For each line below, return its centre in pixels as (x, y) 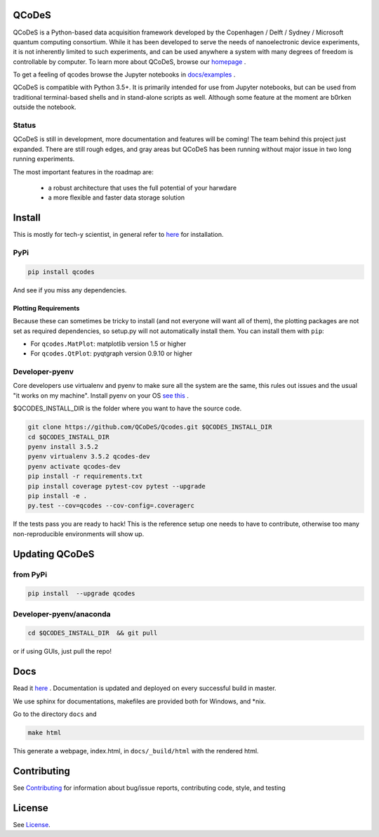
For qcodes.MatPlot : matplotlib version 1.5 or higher (108, 344)
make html (45, 733)
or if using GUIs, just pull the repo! (62, 651)
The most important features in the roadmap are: (83, 171)
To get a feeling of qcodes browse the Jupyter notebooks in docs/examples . (124, 74)
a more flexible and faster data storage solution (117, 197)
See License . (32, 824)
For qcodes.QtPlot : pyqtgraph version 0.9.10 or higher (112, 353)
